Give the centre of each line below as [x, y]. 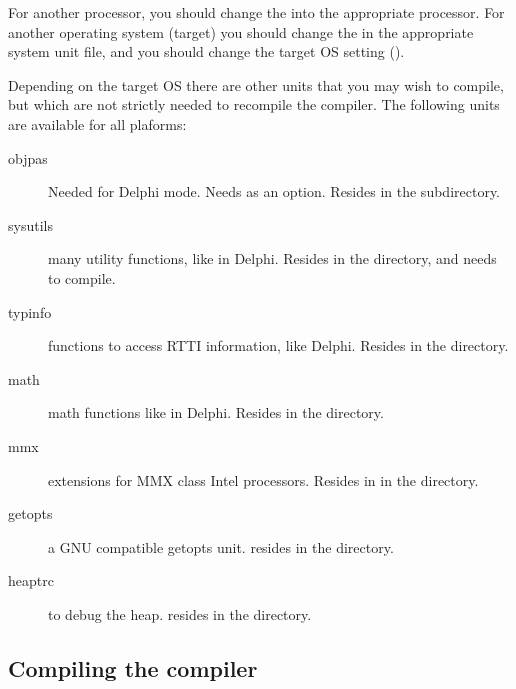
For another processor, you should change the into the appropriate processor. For [256, 12]
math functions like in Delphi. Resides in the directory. [216, 412]
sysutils [30, 224]
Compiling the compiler [133, 667]
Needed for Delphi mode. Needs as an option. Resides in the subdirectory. [274, 191]
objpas [28, 157]
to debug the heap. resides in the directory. [180, 613]
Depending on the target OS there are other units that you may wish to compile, [256, 84]
